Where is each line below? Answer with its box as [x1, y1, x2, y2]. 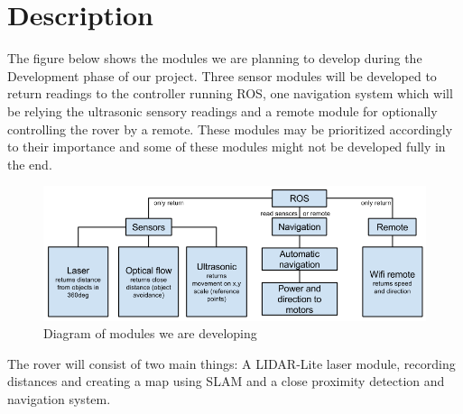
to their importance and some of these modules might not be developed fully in [7, 137, 446, 156]
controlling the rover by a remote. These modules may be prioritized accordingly [7, 119, 453, 138]
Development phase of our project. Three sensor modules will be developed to [7, 66, 437, 85]
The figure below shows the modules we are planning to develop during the [7, 49, 422, 68]
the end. [7, 154, 52, 173]
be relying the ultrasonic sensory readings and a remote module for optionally [7, 101, 438, 120]
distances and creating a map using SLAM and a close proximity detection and [7, 372, 445, 391]
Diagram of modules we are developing [43, 324, 257, 343]
